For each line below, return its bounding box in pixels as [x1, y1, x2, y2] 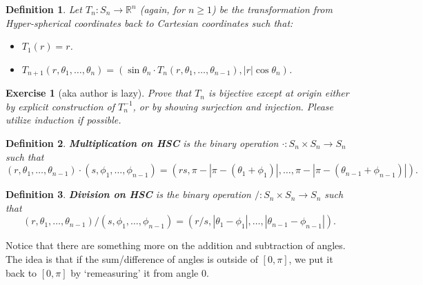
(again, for [139, 2, 185, 16]
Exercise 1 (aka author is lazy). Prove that [6, 86, 192, 100]
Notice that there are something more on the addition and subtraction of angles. [6, 238, 346, 253]
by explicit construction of [6, 99, 115, 113]
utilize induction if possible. [6, 112, 121, 127]
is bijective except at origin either [208, 86, 349, 100]
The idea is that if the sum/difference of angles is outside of [6, 251, 258, 266]
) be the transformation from [212, 2, 333, 16]
